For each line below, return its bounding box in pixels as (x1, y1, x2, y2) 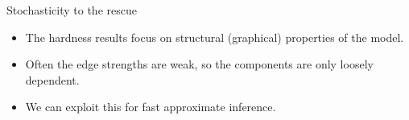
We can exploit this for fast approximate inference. (25, 98, 276, 115)
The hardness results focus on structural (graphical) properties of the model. (25, 28, 404, 45)
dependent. (25, 71, 80, 88)
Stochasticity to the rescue (6, 2, 137, 18)
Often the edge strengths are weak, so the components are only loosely (25, 56, 374, 72)
